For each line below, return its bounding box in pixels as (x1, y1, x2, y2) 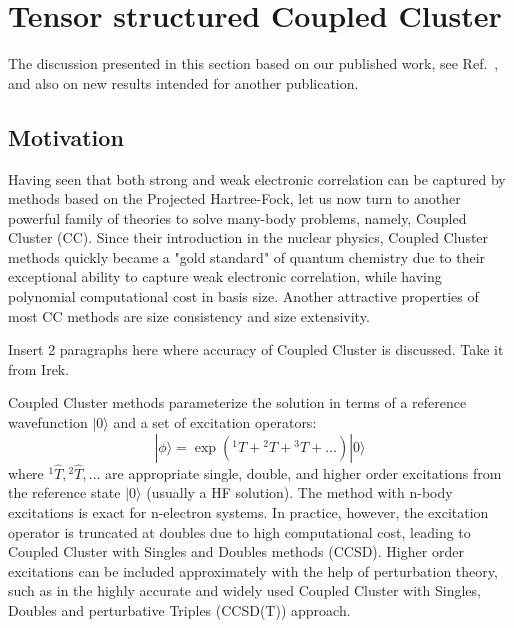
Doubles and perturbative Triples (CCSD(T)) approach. (8, 600, 351, 621)
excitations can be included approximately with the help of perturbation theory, (8, 560, 498, 581)
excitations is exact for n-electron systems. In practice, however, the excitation (8, 502, 489, 523)
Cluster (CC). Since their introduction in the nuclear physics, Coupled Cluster (8, 227, 489, 248)
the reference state (8, 482, 121, 503)
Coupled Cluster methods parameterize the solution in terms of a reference (8, 392, 467, 413)
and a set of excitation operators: (113, 412, 317, 433)
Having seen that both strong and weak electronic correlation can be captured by (8, 168, 506, 189)
